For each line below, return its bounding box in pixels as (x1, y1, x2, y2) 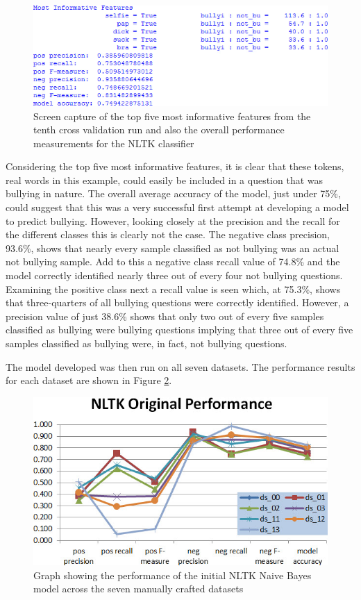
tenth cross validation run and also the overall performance (33, 122, 285, 137)
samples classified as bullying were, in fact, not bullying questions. (6, 336, 287, 350)
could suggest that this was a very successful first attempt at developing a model (6, 200, 349, 215)
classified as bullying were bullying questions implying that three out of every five (6, 322, 353, 337)
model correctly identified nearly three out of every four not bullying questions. (6, 268, 343, 283)
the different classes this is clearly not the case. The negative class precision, (6, 227, 330, 242)
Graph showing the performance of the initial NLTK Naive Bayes (33, 567, 312, 582)
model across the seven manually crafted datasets (33, 581, 244, 596)
